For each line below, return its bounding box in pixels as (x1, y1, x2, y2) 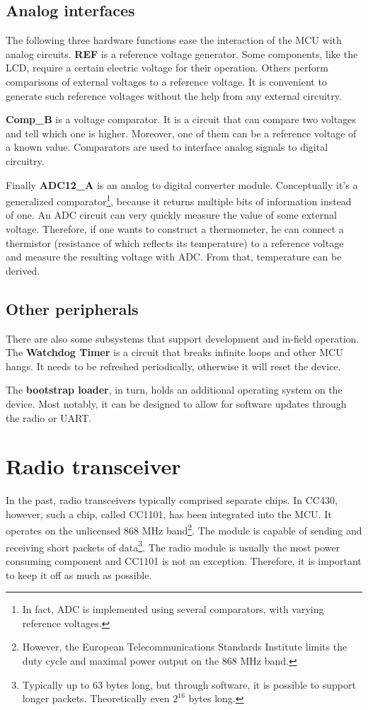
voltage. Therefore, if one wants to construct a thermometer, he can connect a (6, 221, 344, 236)
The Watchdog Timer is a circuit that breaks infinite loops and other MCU (6, 345, 343, 360)
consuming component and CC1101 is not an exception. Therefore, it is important (6, 553, 362, 568)
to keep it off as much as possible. (6, 567, 152, 582)
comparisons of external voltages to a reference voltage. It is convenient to (6, 74, 327, 88)
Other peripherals (6, 297, 139, 319)
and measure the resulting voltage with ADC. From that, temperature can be (6, 249, 342, 264)
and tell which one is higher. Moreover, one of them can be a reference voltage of (6, 125, 357, 140)
